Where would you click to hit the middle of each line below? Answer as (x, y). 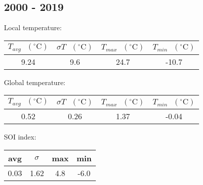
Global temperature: (35, 82)
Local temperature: (33, 27)
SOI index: (20, 137)
